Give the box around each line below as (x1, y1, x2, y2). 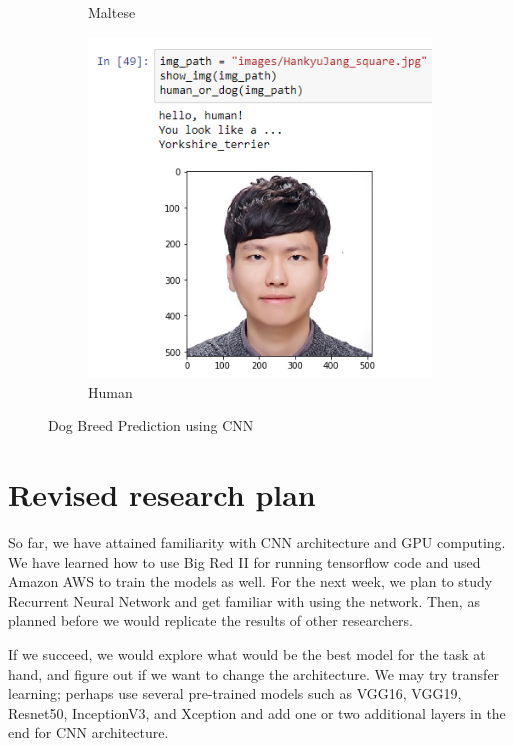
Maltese (88, 2, 136, 22)
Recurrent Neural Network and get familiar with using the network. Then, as (8, 590, 480, 611)
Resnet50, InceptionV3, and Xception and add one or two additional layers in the (8, 702, 506, 723)
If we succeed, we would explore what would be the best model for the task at (8, 643, 486, 664)
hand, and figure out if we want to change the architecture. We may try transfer (8, 663, 500, 684)
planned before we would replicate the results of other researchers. (8, 610, 414, 631)
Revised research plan (8, 474, 316, 514)
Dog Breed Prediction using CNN (48, 415, 254, 436)
